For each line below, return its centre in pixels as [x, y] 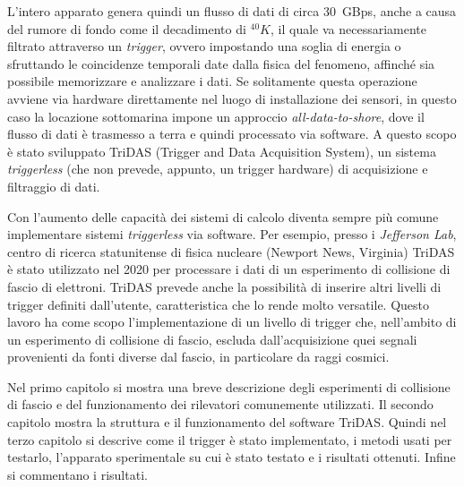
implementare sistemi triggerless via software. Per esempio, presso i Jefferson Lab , [232, 234]
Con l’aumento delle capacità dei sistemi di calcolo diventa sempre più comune [223, 216]
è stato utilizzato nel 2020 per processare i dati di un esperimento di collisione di [229, 269]
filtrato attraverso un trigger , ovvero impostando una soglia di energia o [204, 46]
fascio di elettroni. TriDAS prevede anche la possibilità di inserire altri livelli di [224, 286]
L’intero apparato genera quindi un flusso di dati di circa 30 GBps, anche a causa [232, 11]
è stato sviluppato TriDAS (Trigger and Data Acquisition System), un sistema [222, 151]
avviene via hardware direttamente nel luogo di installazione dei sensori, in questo [232, 98]
